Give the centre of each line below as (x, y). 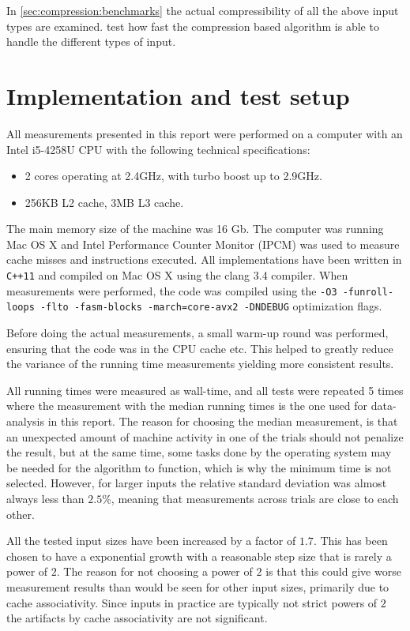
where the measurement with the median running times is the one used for (187, 406)
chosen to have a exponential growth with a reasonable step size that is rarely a (199, 556)
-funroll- (368, 292)
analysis (25, 421)
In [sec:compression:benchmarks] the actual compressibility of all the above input (203, 10)
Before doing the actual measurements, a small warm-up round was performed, (197, 333)
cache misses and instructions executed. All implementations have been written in (204, 259)
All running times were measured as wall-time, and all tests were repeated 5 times (205, 390)
